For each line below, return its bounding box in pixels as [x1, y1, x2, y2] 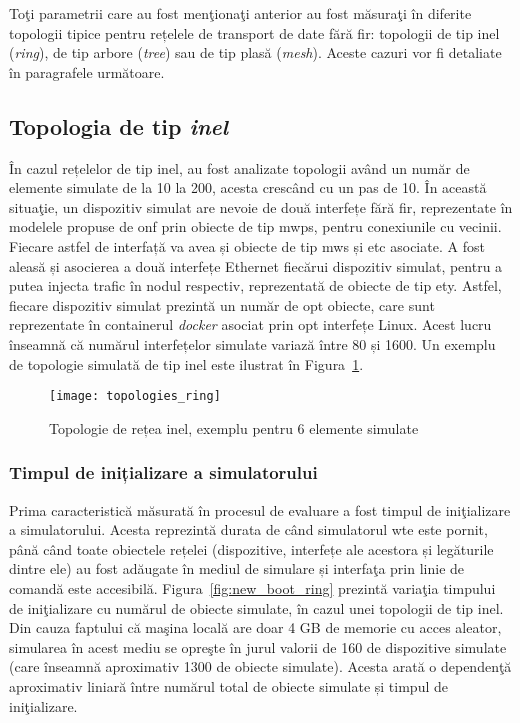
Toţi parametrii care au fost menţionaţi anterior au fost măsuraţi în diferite [9, 3, 472, 23]
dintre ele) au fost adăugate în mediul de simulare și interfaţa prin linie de [9, 558, 465, 579]
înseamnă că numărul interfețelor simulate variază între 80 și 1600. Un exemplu [9, 333, 496, 354]
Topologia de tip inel [9, 110, 228, 141]
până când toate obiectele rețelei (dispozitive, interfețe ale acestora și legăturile [9, 538, 494, 559]
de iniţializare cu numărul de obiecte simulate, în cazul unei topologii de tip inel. [9, 597, 504, 618]
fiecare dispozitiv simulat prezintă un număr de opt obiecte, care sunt [9, 294, 435, 315]
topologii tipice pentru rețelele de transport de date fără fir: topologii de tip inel [9, 22, 500, 43]
